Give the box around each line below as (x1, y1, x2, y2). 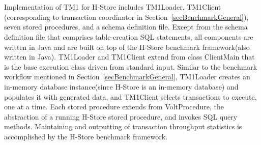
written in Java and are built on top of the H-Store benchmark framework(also (4, 41, 250, 52)
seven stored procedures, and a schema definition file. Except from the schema (4, 21, 248, 32)
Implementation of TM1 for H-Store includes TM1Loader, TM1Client (4, 2, 221, 12)
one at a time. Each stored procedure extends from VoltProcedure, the (4, 101, 224, 112)
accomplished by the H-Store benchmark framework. (4, 131, 168, 141)
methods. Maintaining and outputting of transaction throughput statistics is (4, 121, 242, 132)
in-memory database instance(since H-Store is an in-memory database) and (4, 81, 239, 92)
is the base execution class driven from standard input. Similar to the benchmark (4, 61, 257, 72)
